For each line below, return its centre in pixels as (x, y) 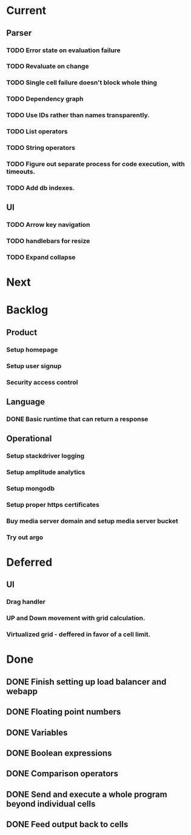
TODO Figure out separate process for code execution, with (95, 164)
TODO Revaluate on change (48, 66)
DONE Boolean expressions (59, 753)
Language (26, 402)
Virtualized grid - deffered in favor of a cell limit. (78, 634)
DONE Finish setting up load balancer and (86, 682)
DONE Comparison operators (62, 774)
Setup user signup (34, 366)
